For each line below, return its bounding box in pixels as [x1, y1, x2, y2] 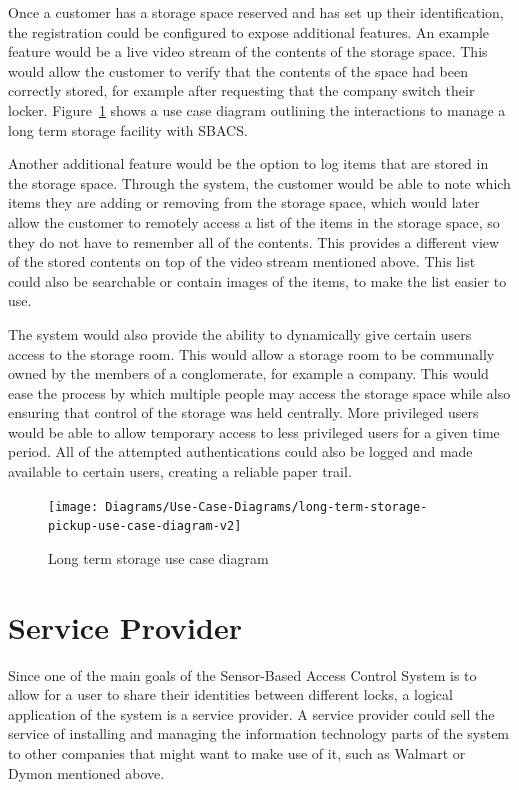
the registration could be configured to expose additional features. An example [8, 21, 490, 42]
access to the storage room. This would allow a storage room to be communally [8, 343, 495, 364]
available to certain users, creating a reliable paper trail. [8, 461, 352, 482]
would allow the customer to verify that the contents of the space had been [8, 60, 468, 81]
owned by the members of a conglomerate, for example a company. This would [8, 363, 489, 384]
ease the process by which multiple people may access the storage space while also [8, 382, 511, 403]
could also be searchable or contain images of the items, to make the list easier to [8, 270, 507, 291]
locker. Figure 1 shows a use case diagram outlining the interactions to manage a [8, 99, 506, 120]
